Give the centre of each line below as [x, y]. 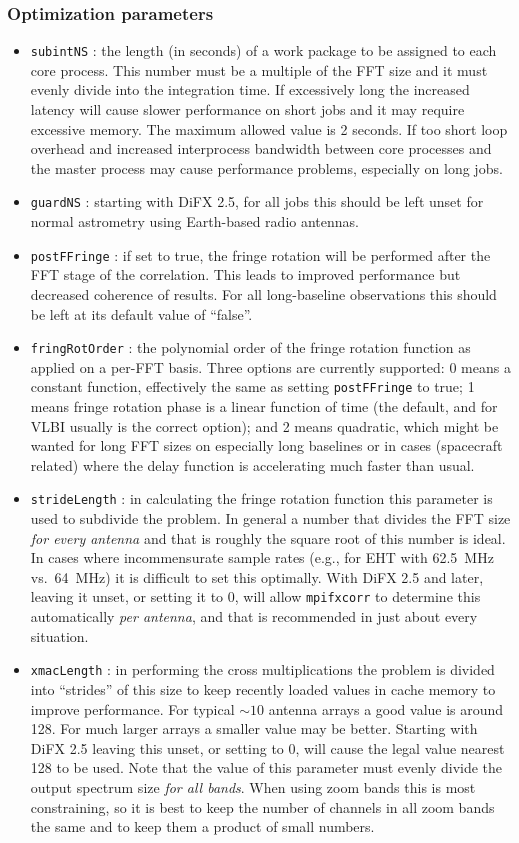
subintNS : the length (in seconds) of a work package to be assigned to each [263, 50]
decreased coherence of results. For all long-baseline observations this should [263, 293]
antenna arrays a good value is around [386, 708]
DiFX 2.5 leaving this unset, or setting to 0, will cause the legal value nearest [267, 747]
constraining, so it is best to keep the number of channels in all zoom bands [262, 806]
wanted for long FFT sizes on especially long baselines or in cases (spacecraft [266, 445]
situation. [59, 635]
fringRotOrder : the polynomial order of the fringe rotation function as [250, 347]
